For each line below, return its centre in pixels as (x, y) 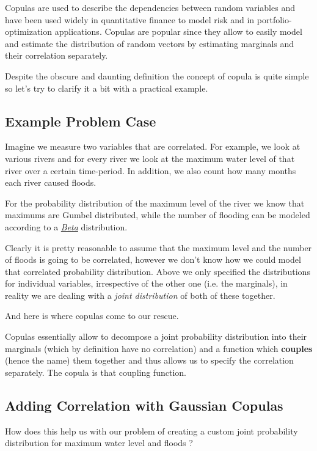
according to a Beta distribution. (66, 226)
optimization (29, 31)
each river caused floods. (51, 182)
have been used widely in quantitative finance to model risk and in (130, 19)
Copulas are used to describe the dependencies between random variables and (150, 7)
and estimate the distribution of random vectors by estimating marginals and (150, 43)
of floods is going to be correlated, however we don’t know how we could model (153, 259)
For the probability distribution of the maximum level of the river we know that (155, 203)
